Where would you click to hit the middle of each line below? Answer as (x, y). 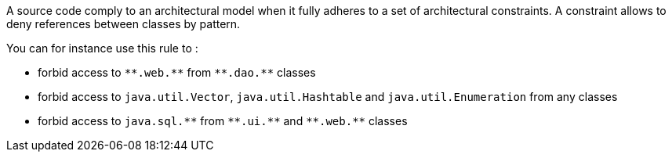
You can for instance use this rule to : (102, 48)
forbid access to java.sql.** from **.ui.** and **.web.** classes (223, 121)
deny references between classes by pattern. (124, 24)
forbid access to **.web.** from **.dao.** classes (177, 72)
